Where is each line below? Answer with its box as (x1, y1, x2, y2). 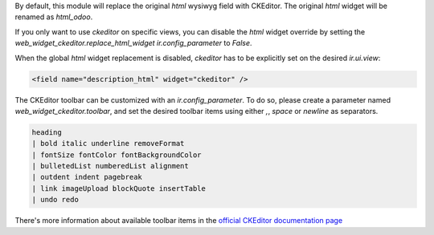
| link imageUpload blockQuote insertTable (31, 184, 207, 192)
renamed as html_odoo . (14, 12, 93, 22)
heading (31, 128, 62, 136)
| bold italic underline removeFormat (31, 139, 185, 148)
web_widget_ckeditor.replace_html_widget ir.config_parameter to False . (14, 38, 252, 48)
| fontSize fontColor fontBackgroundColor (31, 150, 202, 160)
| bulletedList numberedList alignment (31, 161, 189, 171)
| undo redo (31, 195, 80, 205)
